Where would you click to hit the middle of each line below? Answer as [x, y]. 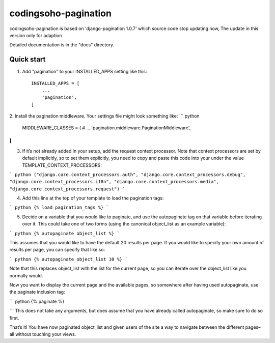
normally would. [26, 275]
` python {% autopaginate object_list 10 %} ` [68, 259]
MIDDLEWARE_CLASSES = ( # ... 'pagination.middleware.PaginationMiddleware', [106, 128]
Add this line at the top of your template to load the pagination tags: [93, 198]
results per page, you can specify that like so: [57, 250]
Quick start [28, 59]
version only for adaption [36, 35]
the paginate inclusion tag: [37, 292]
